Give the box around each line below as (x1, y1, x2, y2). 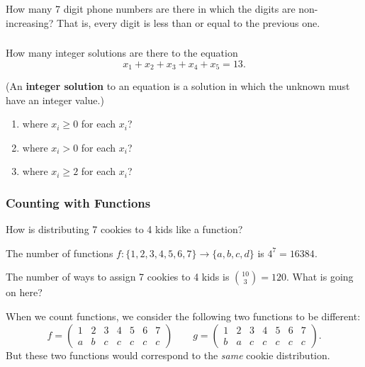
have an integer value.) (6, 92, 104, 107)
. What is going (286, 269, 354, 284)
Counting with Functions (6, 193, 151, 211)
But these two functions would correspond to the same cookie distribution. (6, 347, 330, 362)
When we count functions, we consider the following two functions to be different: (6, 309, 361, 324)
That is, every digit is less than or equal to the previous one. (57, 15, 320, 30)
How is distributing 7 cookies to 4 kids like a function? (6, 222, 243, 237)
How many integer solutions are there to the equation (6, 45, 238, 60)
